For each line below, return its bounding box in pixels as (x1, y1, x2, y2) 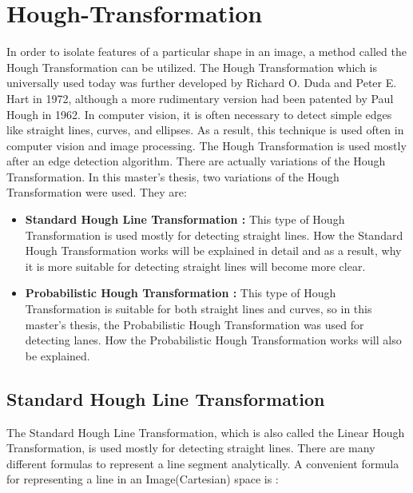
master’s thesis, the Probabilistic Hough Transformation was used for (25, 316, 364, 332)
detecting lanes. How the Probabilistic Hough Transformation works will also (25, 332, 402, 348)
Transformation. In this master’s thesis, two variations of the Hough (6, 168, 340, 185)
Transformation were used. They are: (6, 184, 187, 201)
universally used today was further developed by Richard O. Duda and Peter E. (6, 74, 397, 91)
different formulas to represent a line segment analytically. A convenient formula (6, 455, 399, 471)
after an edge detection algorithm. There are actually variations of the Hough (6, 153, 386, 169)
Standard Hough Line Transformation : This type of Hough (25, 211, 345, 228)
